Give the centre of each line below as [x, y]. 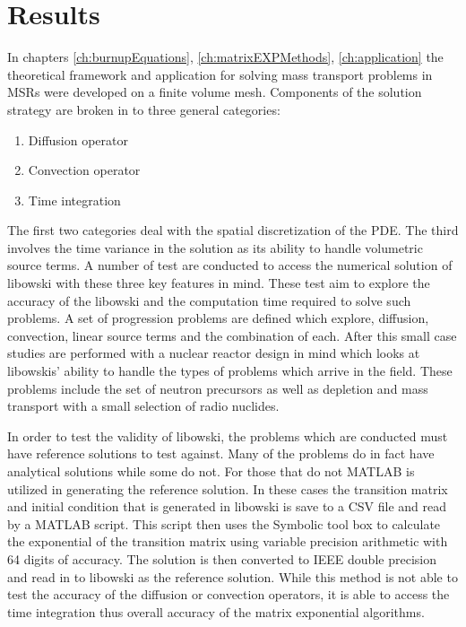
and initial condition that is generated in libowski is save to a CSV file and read [227, 506]
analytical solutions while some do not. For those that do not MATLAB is [211, 471]
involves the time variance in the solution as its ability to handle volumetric [215, 247]
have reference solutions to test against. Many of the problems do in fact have [221, 453]
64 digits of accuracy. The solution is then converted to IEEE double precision [222, 558]
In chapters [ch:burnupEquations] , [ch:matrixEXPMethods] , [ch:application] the [225, 57]
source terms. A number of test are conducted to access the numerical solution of [230, 265]
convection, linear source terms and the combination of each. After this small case [232, 335]
